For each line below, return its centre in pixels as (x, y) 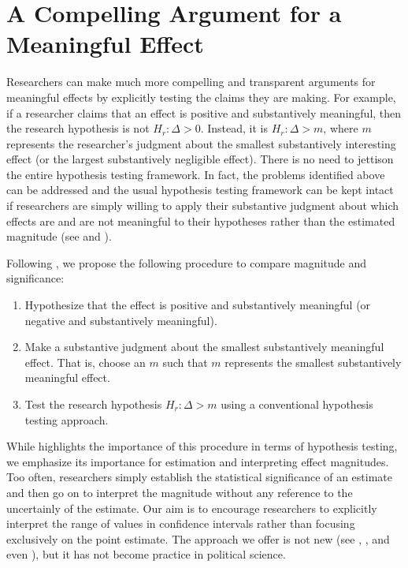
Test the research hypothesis (93, 404)
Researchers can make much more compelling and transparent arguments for (191, 82)
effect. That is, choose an (85, 362)
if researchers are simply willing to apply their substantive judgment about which (202, 206)
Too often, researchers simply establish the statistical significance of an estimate (199, 477)
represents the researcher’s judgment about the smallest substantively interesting (201, 143)
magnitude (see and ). (59, 236)
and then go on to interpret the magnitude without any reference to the (180, 492)
